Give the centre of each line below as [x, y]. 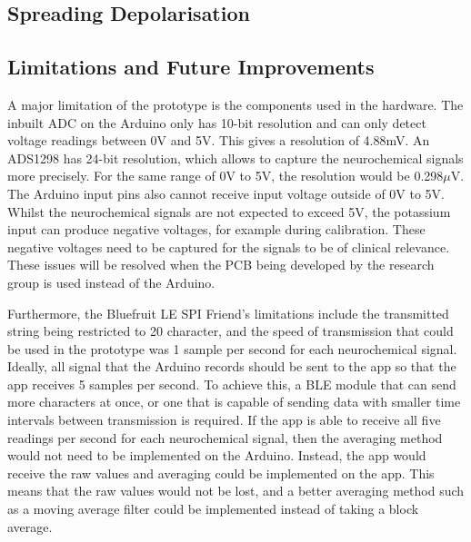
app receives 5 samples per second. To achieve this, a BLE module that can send [232, 384]
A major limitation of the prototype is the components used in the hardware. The [235, 104]
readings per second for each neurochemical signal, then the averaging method [225, 437]
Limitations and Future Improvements [191, 67]
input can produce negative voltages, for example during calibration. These [216, 229]
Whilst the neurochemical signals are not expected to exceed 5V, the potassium [229, 211]
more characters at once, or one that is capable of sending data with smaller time [234, 402]
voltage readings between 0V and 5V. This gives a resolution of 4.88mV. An [219, 140]
